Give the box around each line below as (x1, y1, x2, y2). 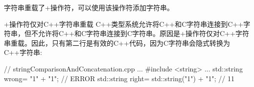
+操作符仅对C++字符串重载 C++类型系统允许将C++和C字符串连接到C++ (4, 18, 244, 29)
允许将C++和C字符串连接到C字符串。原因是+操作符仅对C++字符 (38, 28, 249, 38)
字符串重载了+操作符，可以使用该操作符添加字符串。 (4, 2, 174, 12)
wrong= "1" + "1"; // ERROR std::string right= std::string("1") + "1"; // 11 (4, 73, 234, 83)
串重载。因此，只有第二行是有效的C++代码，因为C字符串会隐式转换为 (4, 37, 230, 48)
